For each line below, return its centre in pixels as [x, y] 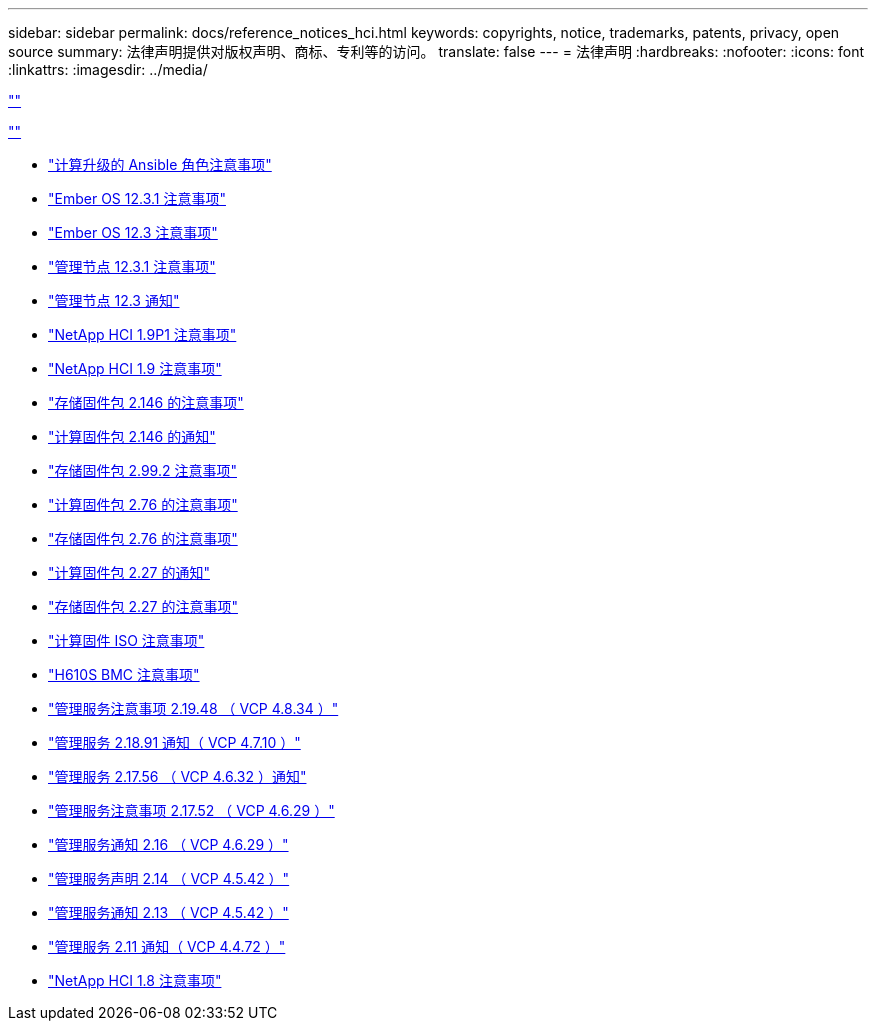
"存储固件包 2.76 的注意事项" [143, 538]
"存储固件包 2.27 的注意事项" [143, 606]
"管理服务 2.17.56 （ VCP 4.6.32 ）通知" [177, 776]
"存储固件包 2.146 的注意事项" [146, 402]
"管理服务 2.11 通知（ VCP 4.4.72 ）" [167, 946]
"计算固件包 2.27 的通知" [129, 572]
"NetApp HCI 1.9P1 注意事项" [142, 334]
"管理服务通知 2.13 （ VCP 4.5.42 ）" [168, 912]
